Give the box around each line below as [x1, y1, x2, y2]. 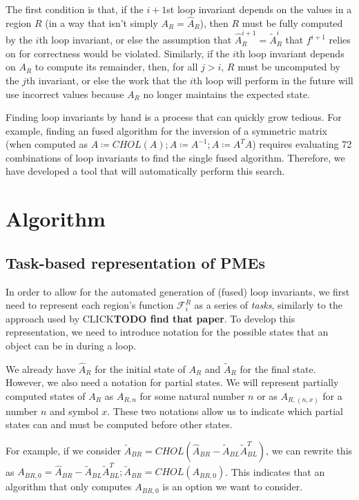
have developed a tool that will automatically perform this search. [6, 164, 285, 178]
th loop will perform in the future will [193, 73, 353, 87]
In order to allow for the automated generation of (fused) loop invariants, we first [6, 284, 350, 298]
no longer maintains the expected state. [143, 86, 311, 101]
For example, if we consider [6, 443, 122, 457]
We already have [6, 361, 76, 376]
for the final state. [240, 361, 316, 376]
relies [329, 32, 351, 47]
